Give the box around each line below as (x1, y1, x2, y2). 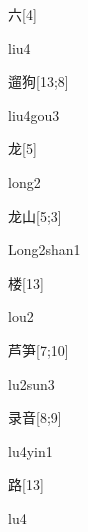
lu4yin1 (8, 440, 53, 461)
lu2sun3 (8, 373, 55, 394)
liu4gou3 (8, 104, 60, 125)
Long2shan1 (8, 239, 81, 260)
